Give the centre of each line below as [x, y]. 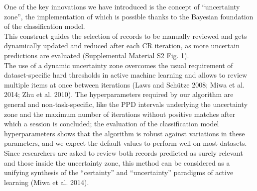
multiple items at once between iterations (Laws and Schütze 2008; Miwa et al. [125, 84]
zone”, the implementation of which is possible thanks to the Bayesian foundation [129, 16]
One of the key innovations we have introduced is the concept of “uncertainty [122, 6]
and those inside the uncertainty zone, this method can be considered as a [117, 162]
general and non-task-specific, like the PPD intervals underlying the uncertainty [126, 104]
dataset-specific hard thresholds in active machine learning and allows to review [126, 75]
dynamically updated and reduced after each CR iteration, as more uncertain [122, 46]
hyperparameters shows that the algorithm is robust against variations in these [125, 133]
